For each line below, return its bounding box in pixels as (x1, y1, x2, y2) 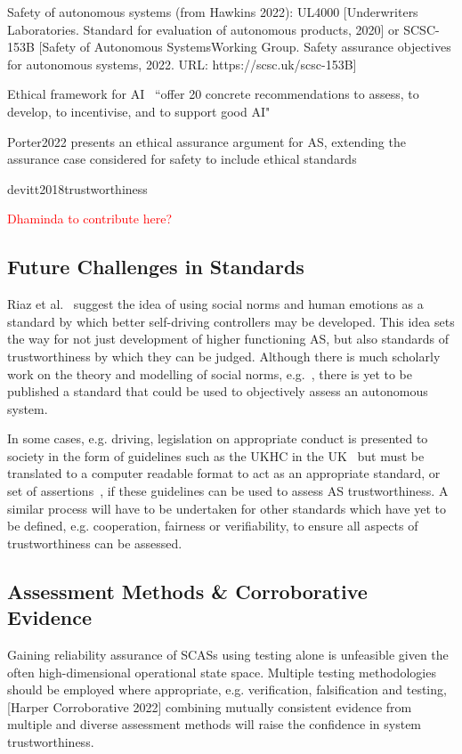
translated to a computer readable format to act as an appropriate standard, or (7, 464, 441, 482)
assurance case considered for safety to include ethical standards (7, 150, 357, 168)
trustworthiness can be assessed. (7, 533, 182, 552)
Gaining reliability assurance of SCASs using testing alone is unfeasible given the (7, 645, 449, 664)
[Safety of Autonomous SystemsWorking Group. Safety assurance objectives (38, 37, 451, 56)
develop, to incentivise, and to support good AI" (7, 101, 271, 120)
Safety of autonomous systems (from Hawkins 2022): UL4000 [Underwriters (7, 3, 418, 20)
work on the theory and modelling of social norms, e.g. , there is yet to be (7, 364, 412, 383)
